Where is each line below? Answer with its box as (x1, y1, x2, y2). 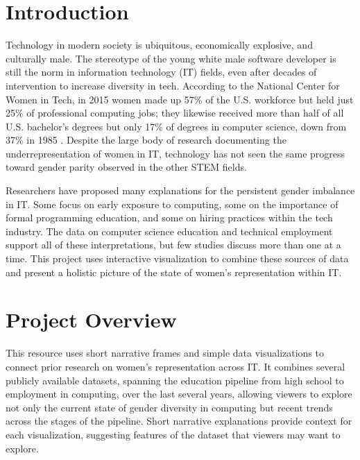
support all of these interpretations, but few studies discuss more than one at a (6, 237, 341, 252)
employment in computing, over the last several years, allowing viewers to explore (6, 386, 352, 401)
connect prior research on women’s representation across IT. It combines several (6, 359, 345, 373)
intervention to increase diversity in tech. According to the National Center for (6, 78, 340, 92)
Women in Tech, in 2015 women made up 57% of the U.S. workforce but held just (6, 92, 354, 106)
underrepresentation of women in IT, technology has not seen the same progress (6, 146, 345, 160)
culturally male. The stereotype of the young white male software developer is (6, 51, 336, 65)
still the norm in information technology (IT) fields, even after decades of (6, 65, 317, 79)
